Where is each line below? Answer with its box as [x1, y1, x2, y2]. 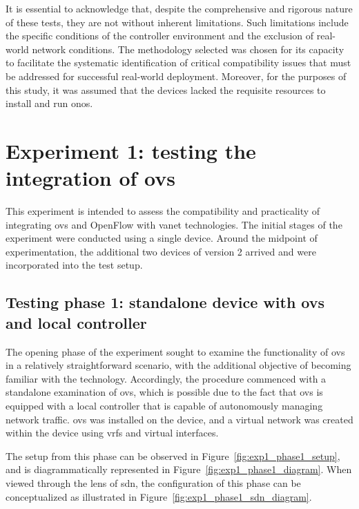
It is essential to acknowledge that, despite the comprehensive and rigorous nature [6, 1, 353, 15]
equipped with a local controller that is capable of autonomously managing [6, 398, 323, 412]
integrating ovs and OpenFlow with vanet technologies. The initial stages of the [6, 217, 342, 231]
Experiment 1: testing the [6, 136, 256, 164]
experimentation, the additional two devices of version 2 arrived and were [6, 244, 316, 258]
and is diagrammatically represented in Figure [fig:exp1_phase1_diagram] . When [6, 462, 352, 477]
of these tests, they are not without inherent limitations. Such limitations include [6, 15, 349, 29]
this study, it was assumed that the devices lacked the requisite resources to [6, 82, 326, 97]
